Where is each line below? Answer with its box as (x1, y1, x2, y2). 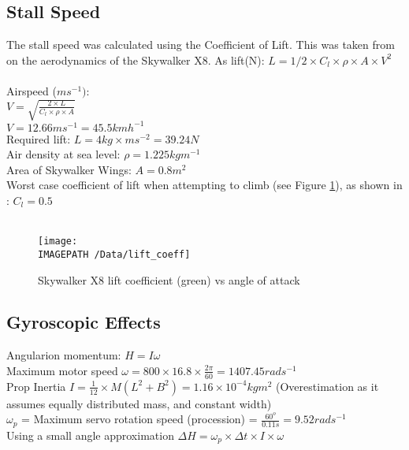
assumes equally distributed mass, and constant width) (6, 395, 272, 411)
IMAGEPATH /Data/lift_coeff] (38, 248, 191, 260)
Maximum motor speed (6, 362, 118, 378)
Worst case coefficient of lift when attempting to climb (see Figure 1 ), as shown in (6, 177, 403, 193)
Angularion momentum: (6, 347, 121, 363)
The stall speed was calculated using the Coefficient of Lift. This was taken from (6, 36, 395, 53)
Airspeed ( (6, 82, 57, 99)
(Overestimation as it (276, 377, 379, 394)
